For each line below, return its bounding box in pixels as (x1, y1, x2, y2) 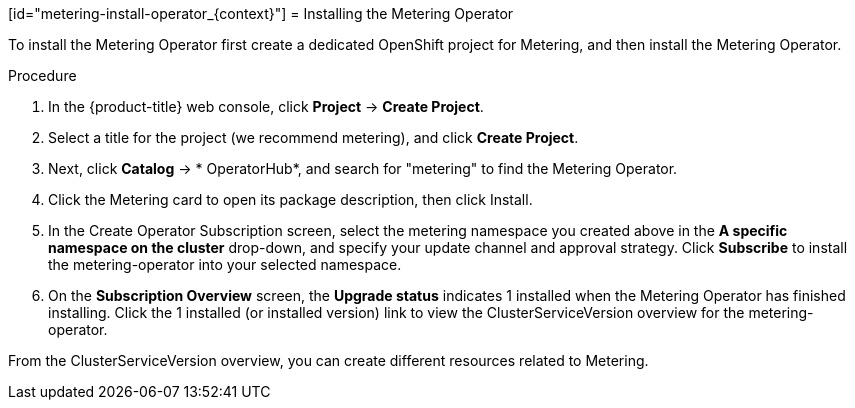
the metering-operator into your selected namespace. (48, 256, 402, 273)
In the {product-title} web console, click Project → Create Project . (48, 98, 484, 115)
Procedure (8, 67, 77, 84)
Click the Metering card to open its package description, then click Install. (48, 191, 533, 208)
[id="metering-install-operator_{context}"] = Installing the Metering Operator (8, 5, 514, 22)
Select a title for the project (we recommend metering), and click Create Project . (48, 129, 579, 146)
